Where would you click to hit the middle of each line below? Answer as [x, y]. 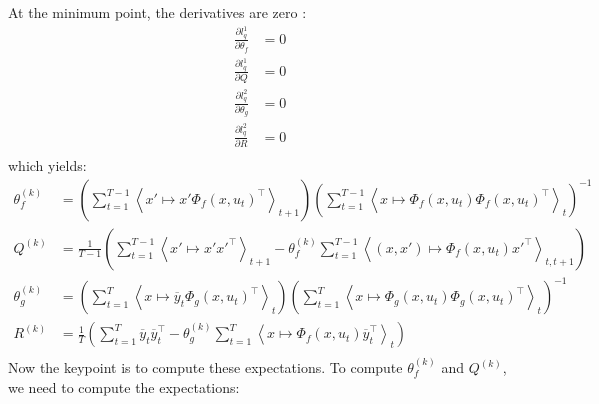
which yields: [47, 164]
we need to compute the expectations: [124, 386]
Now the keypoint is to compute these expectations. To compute [205, 367]
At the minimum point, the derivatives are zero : [157, 12]
